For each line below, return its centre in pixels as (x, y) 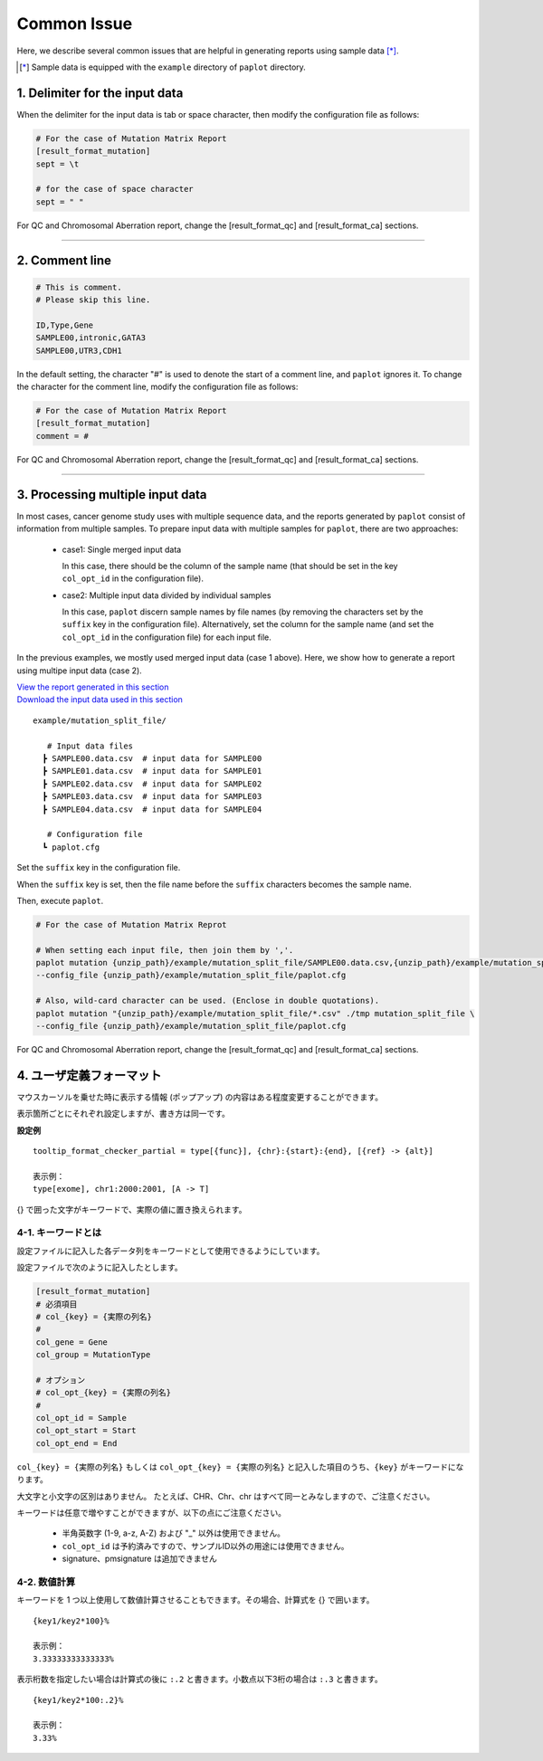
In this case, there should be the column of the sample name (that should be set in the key (230, 566)
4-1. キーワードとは (59, 1233)
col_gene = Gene (72, 1342)
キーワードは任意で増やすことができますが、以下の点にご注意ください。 (152, 1513)
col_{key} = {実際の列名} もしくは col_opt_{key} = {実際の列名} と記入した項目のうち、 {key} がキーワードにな (240, 1467)
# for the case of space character (114, 189)
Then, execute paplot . (60, 900)
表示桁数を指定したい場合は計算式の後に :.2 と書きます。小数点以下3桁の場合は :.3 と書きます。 (200, 1680)
